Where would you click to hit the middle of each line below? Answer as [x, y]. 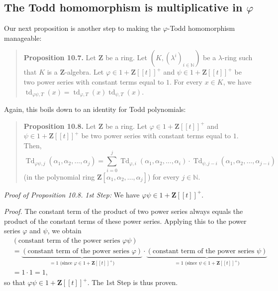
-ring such [237, 57]
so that [15, 282]
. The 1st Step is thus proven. [133, 282]
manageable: [23, 38]
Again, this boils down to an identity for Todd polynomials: [95, 109]
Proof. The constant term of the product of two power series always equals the [124, 211]
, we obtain [64, 231]
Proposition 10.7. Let [60, 57]
